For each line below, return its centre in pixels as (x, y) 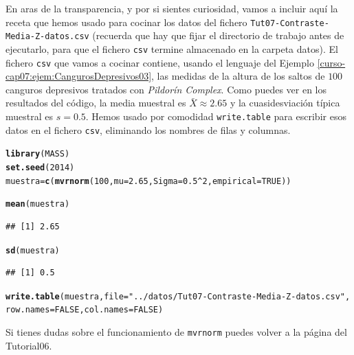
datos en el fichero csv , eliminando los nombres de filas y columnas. (148, 129)
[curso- (331, 62)
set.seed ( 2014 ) (40, 167)
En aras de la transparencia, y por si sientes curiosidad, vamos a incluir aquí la (172, 8)
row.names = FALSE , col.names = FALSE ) (85, 310)
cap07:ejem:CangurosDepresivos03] (79, 76)
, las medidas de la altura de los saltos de (238, 76)
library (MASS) (38, 154)
